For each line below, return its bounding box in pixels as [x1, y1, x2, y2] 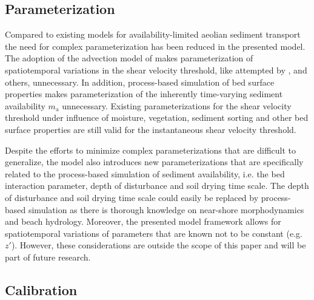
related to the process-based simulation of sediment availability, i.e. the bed [5, 167, 285, 180]
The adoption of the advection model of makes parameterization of [5, 52, 253, 64]
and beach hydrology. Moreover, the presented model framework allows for [5, 215, 281, 228]
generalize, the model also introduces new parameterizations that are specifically [5, 155, 304, 168]
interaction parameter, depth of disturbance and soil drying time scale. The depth [5, 179, 309, 192]
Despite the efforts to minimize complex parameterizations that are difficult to [5, 143, 296, 156]
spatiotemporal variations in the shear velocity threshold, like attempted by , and [5, 63, 307, 76]
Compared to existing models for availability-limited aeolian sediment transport [5, 28, 301, 41]
